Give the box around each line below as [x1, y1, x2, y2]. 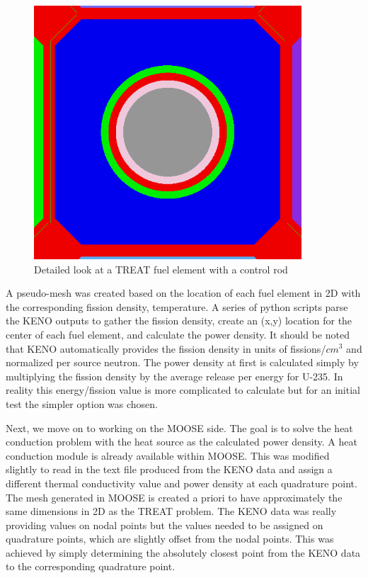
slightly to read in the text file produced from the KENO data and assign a [6, 462, 333, 477]
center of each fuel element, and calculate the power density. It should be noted [6, 327, 350, 341]
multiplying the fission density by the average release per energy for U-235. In [6, 368, 343, 383]
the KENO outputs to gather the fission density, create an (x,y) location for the [6, 313, 352, 328]
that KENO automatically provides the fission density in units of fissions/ [6, 341, 326, 356]
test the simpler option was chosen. [6, 396, 158, 411]
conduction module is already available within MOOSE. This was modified [6, 448, 330, 463]
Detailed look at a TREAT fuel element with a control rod [34, 261, 288, 276]
